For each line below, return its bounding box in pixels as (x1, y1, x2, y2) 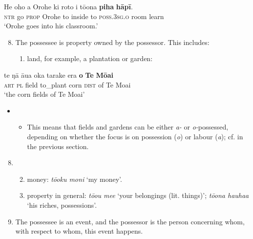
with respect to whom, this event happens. (15, 226, 143, 236)
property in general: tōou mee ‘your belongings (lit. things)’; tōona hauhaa (27, 190, 249, 200)
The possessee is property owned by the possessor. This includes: (15, 37, 210, 47)
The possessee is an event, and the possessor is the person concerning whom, (15, 216, 245, 226)
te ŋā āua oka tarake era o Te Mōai (4, 69, 114, 80)
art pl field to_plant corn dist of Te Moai (4, 79, 131, 89)
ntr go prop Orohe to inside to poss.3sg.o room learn (4, 11, 164, 21)
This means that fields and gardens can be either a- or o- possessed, (27, 122, 229, 132)
